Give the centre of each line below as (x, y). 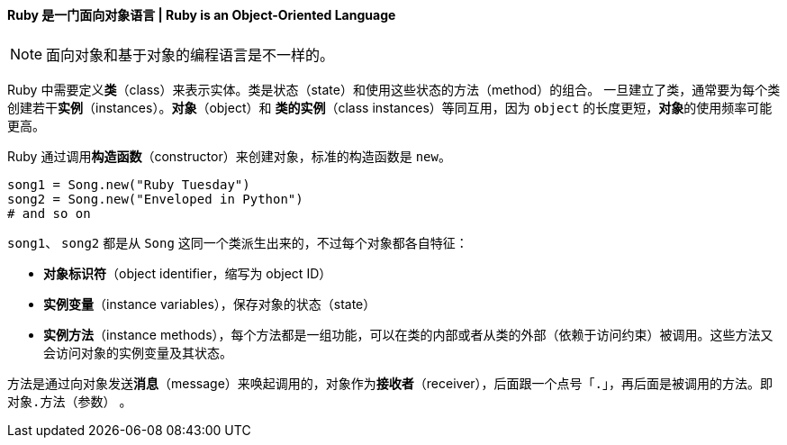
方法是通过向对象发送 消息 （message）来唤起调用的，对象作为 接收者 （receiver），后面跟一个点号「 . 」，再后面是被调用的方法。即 (390, 383)
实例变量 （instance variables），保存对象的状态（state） (210, 304)
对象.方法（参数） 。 (70, 401)
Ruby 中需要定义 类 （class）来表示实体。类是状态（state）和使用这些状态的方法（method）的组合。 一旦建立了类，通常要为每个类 (394, 89)
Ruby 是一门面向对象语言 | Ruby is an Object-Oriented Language (202, 15)
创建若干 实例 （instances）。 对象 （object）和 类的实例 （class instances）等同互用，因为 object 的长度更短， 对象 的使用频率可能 (390, 107)
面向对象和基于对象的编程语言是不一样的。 (190, 54)
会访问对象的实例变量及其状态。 (138, 352)
